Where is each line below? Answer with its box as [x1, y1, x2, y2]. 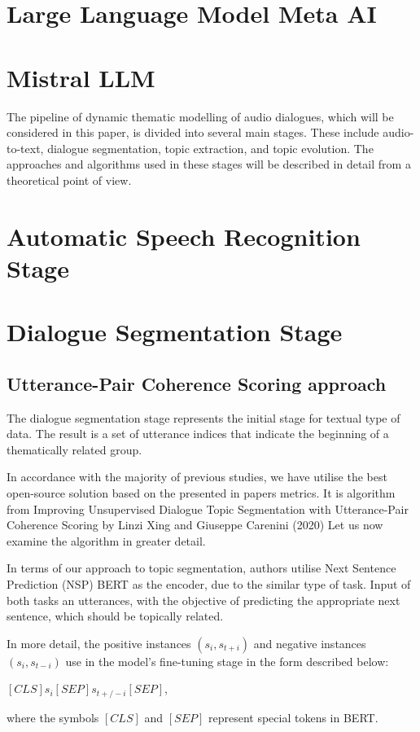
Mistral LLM [7, 60, 155, 94]
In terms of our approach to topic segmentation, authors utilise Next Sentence [7, 559, 396, 576]
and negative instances [253, 634, 366, 651]
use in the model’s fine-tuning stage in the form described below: [65, 652, 389, 669]
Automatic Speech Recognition [7, 219, 361, 252]
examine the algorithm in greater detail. [7, 532, 206, 549]
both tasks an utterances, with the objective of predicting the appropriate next [7, 591, 400, 608]
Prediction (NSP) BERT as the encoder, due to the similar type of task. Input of [7, 575, 411, 592]
